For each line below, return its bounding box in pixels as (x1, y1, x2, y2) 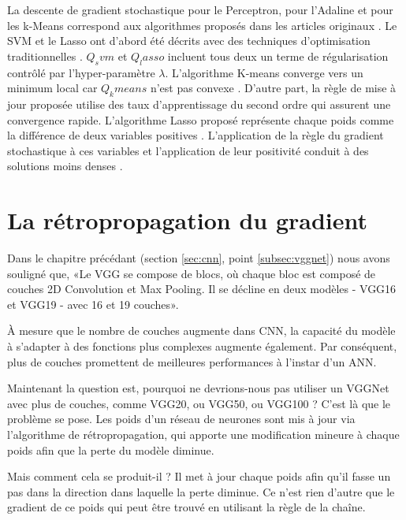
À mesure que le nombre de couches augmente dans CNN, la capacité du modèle (7, 322, 396, 339)
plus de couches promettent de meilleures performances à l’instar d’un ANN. (7, 353, 377, 370)
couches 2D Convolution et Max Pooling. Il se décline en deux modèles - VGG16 (7, 280, 397, 297)
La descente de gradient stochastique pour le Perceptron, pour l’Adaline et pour (7, 2, 393, 17)
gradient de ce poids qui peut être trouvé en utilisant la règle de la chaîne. (7, 499, 366, 515)
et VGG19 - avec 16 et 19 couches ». (7, 295, 179, 312)
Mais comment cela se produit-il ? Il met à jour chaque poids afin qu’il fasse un (7, 468, 391, 485)
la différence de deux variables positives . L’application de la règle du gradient (7, 127, 384, 143)
